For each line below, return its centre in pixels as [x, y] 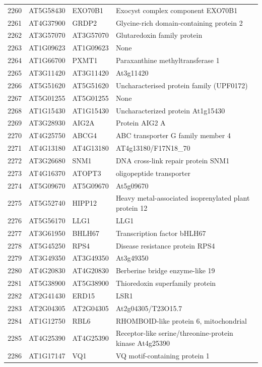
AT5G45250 [47, 245]
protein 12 [132, 208]
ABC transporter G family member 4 [173, 135]
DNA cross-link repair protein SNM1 [173, 160]
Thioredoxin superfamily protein [166, 283]
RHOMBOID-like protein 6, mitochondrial [181, 320]
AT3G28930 [47, 123]
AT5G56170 [47, 220]
